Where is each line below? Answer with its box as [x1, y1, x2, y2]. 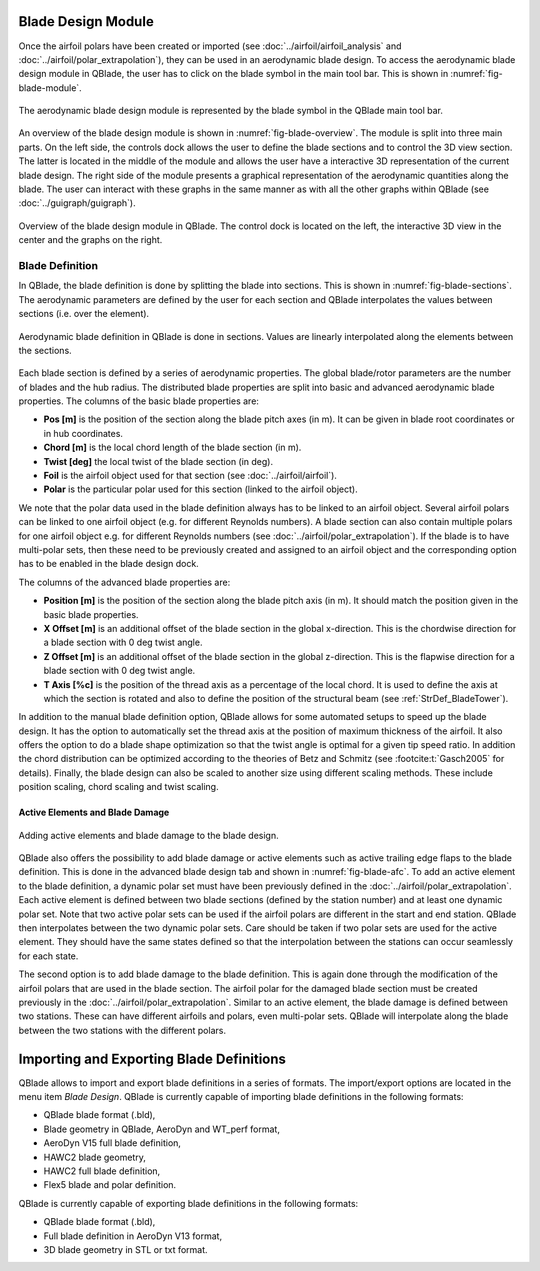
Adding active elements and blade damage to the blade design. [18, 829, 279, 841]
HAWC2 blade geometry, [43, 1151, 147, 1163]
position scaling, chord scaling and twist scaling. [18, 781, 219, 793]
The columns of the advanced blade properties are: [18, 576, 231, 588]
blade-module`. [18, 81, 82, 94]
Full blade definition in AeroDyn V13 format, [43, 1230, 223, 1242]
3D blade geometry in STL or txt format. [43, 1243, 209, 1255]
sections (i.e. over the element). [18, 308, 150, 320]
